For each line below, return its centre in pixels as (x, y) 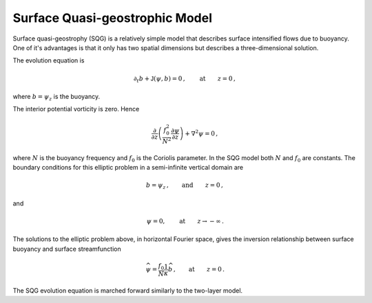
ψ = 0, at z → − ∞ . (185, 221)
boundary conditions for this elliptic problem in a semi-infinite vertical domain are (128, 168)
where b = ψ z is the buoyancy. (56, 98)
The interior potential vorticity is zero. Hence (76, 109)
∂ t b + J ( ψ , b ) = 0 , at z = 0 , (184, 79)
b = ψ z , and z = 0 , (184, 186)
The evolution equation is (49, 60)
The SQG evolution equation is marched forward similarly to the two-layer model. (128, 290)
